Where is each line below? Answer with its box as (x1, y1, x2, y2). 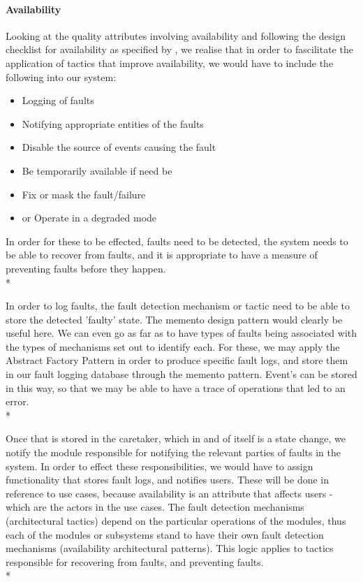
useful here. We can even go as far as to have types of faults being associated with (6, 326, 357, 340)
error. (6, 394, 29, 409)
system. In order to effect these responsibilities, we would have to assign (6, 458, 313, 473)
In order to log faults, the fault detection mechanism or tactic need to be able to (6, 298, 350, 313)
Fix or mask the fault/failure (22, 187, 146, 201)
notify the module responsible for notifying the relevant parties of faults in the (6, 445, 341, 460)
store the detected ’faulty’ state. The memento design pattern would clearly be (6, 312, 343, 326)
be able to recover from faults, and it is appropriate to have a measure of (6, 247, 318, 262)
